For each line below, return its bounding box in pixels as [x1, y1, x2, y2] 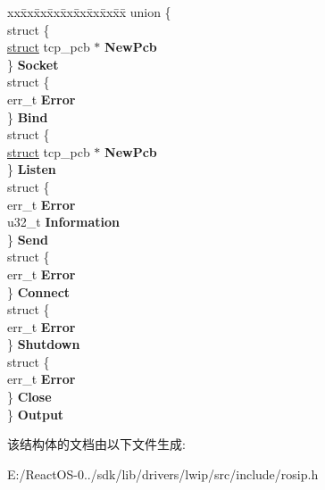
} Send [7, 229, 48, 248]
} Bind [7, 107, 48, 126]
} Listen [7, 160, 56, 179]
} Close [7, 387, 52, 406]
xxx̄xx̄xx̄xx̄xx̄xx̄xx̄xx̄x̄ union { [7, 3, 171, 21]
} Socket [7, 54, 59, 73]
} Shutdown [7, 335, 80, 353]
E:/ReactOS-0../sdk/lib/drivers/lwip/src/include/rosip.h [7, 464, 319, 483]
